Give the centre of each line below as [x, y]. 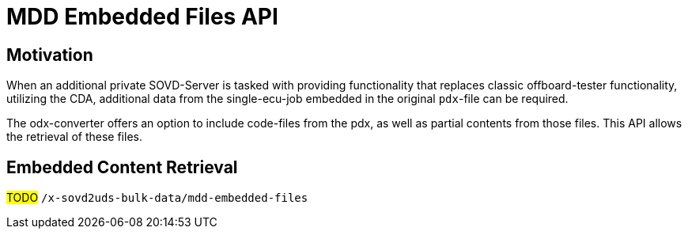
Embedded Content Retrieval [122, 167]
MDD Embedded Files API [142, 17]
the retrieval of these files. [74, 137]
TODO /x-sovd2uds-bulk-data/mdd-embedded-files [157, 198]
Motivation [50, 55]
